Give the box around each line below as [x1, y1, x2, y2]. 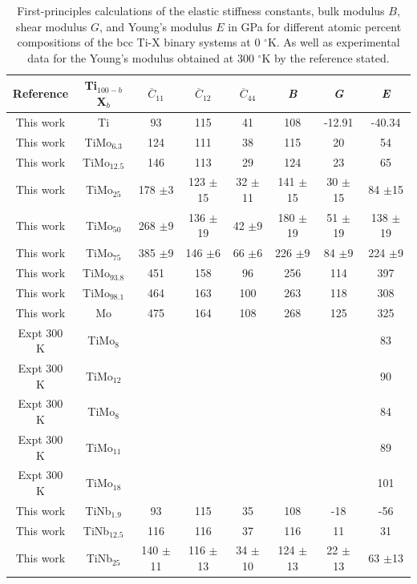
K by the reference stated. [261, 49, 390, 66]
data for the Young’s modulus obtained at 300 [27, 49, 254, 66]
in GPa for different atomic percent [228, 18, 402, 34]
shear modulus [15, 18, 87, 34]
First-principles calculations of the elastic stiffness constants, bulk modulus [17, 2, 385, 18]
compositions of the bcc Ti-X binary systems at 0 [17, 34, 261, 50]
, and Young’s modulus [99, 18, 213, 34]
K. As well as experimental [267, 34, 400, 50]
